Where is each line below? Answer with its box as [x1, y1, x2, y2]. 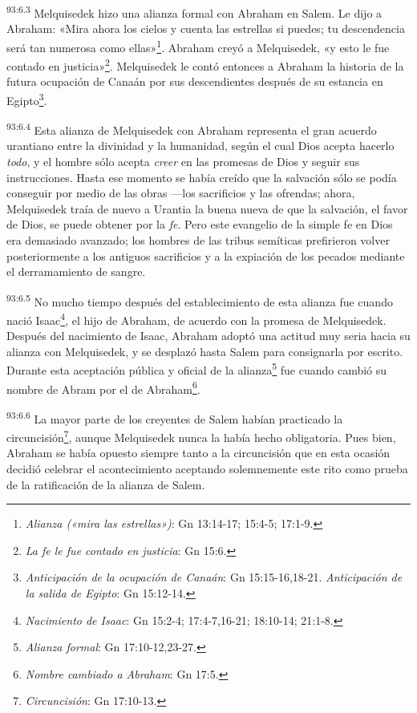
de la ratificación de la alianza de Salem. [6, 476, 205, 492]
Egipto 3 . [6, 89, 47, 108]
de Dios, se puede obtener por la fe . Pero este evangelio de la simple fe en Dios [6, 216, 393, 233]
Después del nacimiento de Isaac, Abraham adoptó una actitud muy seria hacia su [6, 327, 411, 344]
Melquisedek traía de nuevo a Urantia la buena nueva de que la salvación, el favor [6, 200, 408, 217]
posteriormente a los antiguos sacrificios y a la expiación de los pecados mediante [6, 247, 405, 264]
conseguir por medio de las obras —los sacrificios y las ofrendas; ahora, [6, 184, 355, 201]
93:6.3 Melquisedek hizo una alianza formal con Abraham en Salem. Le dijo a [6, 2, 383, 21]
